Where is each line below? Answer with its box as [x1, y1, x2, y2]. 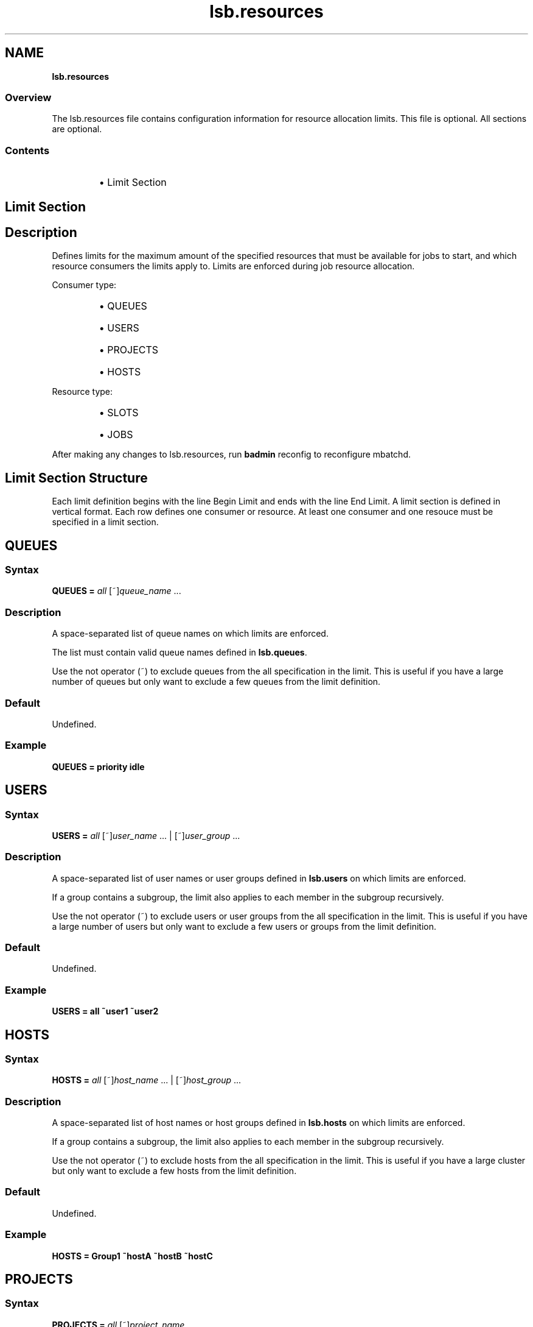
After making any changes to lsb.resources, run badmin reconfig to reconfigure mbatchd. [52, 449, 411, 460]
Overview [5, 91, 52, 104]
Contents [5, 144, 50, 157]
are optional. [52, 124, 102, 135]
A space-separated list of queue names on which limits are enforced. [52, 628, 329, 639]
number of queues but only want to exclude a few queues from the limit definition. [52, 676, 381, 687]
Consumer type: [52, 280, 117, 291]
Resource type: [52, 386, 113, 397]
